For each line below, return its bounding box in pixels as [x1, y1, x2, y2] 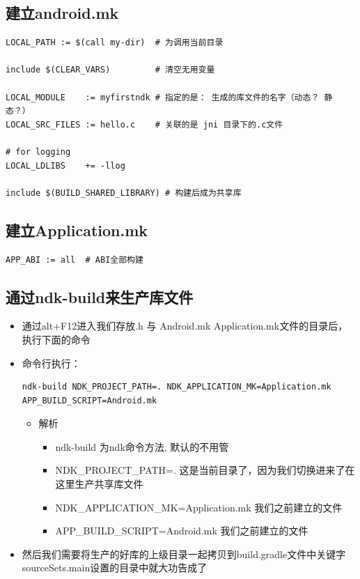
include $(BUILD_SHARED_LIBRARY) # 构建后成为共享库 [6, 187, 242, 198]
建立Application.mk [6, 219, 148, 240]
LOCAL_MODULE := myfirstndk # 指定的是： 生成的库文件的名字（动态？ [6, 92, 320, 102]
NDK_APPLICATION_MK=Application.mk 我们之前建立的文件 [55, 500, 343, 514]
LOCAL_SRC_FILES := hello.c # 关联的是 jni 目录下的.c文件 [6, 119, 283, 130]
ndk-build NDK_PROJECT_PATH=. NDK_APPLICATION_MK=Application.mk [22, 382, 331, 392]
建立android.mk [6, 2, 119, 24]
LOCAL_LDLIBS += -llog [6, 160, 125, 171]
